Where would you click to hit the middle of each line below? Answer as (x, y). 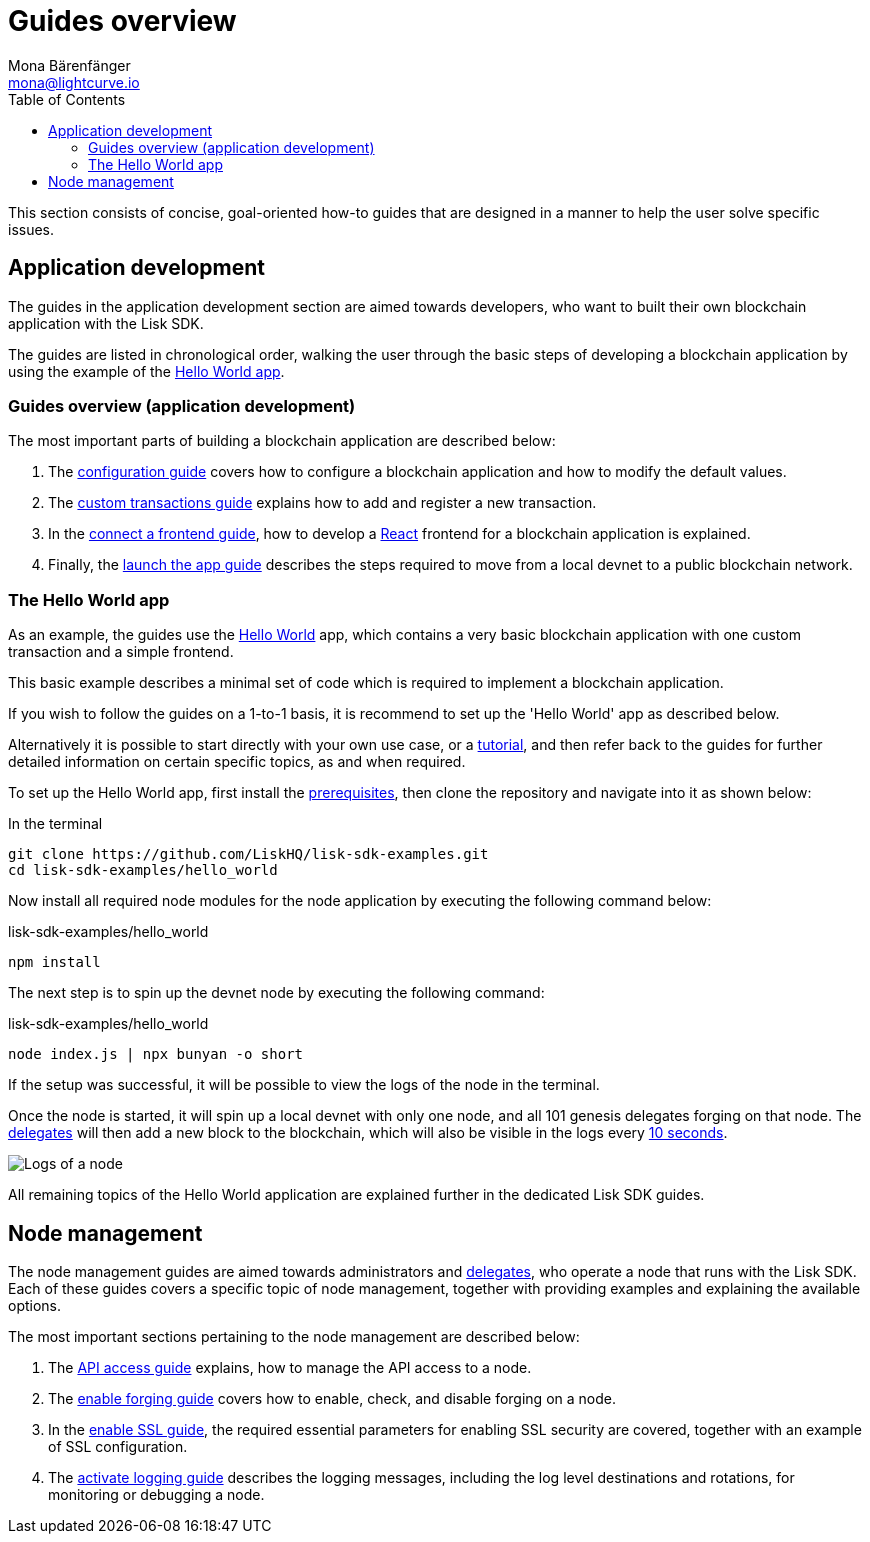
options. (35, 1305)
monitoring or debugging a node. (156, 1494)
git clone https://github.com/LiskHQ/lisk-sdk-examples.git (248, 854)
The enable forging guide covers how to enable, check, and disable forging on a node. (332, 1398)
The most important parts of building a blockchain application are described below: (282, 441)
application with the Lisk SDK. (106, 323)
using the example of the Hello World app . (146, 371)
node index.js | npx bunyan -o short (156, 1054)
